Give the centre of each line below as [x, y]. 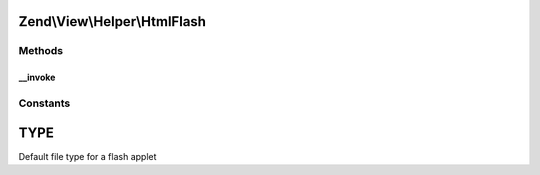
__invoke [37, 77]
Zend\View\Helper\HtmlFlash [112, 21]
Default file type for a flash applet [87, 156]
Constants [44, 103]
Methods [41, 51]
